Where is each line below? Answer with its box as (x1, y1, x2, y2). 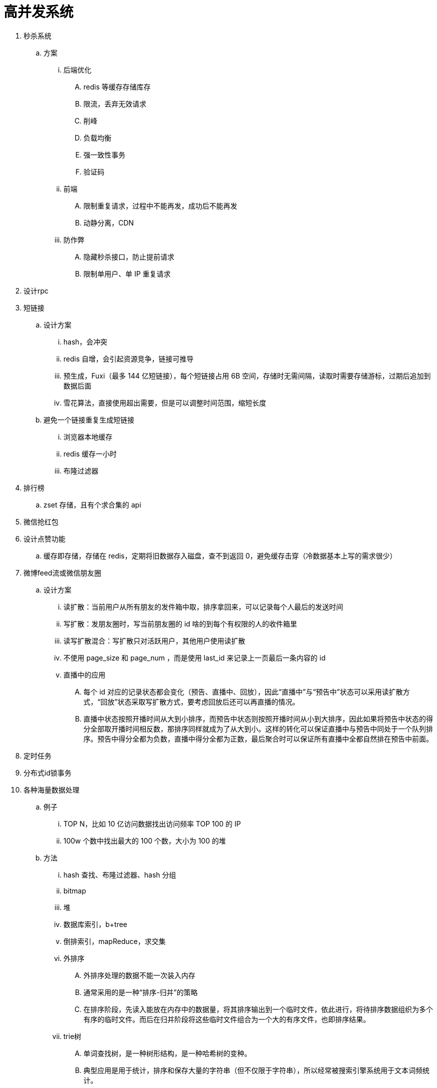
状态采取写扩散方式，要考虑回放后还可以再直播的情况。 (117, 697, 300, 706)
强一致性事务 (83, 150, 125, 159)
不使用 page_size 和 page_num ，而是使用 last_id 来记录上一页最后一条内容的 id (63, 653, 326, 662)
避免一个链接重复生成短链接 (43, 415, 134, 424)
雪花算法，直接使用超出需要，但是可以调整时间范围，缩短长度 (63, 398, 266, 407)
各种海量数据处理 (23, 785, 79, 794)
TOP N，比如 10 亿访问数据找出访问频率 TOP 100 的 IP (63, 819, 241, 828)
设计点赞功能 (23, 534, 65, 543)
